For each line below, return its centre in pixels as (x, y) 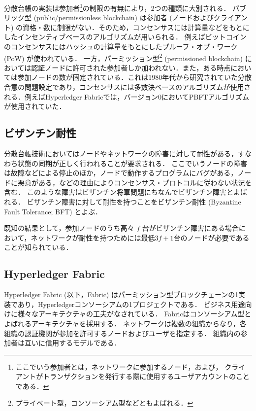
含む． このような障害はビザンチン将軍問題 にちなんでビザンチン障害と (119, 192)
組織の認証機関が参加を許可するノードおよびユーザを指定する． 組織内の (122, 333)
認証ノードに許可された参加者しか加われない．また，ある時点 (131, 67)
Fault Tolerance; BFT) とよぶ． (53, 211)
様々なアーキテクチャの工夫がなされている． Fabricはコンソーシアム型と (134, 314)
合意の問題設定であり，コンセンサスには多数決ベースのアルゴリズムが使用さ (128, 87)
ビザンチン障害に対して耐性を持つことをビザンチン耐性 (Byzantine (134, 202)
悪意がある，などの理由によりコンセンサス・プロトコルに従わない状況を (135, 182)
